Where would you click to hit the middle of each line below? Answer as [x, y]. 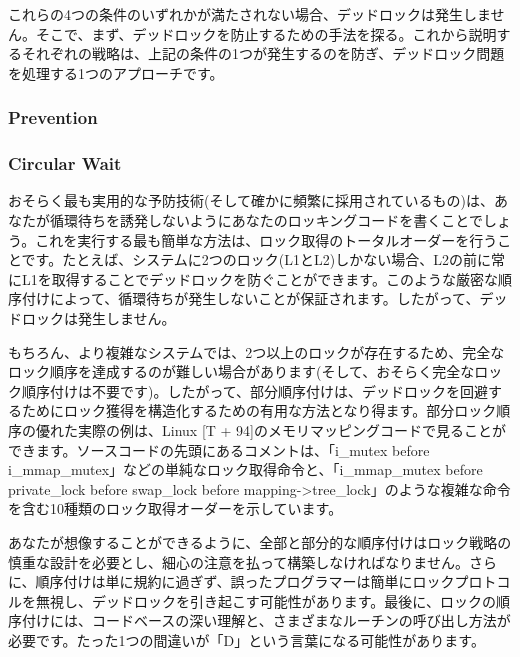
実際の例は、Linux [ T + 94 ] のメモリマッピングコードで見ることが [292, 429]
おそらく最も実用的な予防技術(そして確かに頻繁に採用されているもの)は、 [251, 200]
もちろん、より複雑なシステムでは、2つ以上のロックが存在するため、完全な [256, 351]
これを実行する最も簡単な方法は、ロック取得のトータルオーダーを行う [266, 239]
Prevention [53, 117]
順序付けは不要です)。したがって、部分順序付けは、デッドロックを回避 [255, 390]
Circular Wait [65, 163]
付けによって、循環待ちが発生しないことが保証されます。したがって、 [250, 298]
